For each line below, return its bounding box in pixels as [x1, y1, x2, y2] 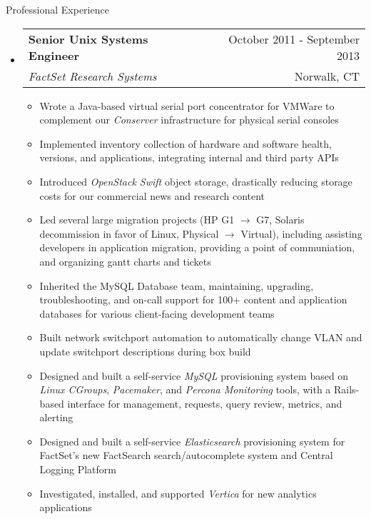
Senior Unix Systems [28, 30, 148, 47]
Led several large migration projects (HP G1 [39, 212, 235, 227]
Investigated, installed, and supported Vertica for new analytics [39, 485, 317, 500]
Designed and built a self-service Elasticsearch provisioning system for [39, 433, 345, 448]
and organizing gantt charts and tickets [39, 253, 211, 268]
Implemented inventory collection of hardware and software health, [39, 136, 332, 151]
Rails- [334, 382, 360, 397]
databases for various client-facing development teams [39, 306, 275, 321]
